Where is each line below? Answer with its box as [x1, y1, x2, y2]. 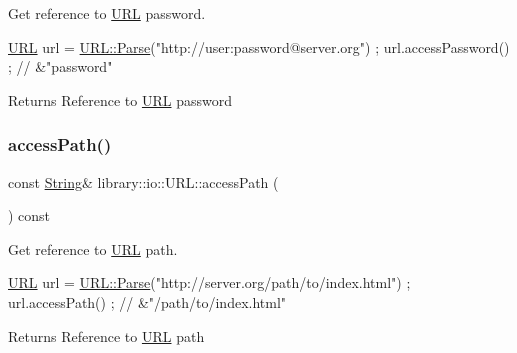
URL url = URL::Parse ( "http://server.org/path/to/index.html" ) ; [8, 272, 411, 293]
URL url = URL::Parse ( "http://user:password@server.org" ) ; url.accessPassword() [8, 36, 510, 57]
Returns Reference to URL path [8, 325, 205, 346]
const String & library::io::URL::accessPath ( [8, 171, 279, 192]
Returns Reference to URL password [8, 89, 232, 110]
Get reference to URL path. [8, 238, 178, 259]
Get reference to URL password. [8, 3, 206, 23]
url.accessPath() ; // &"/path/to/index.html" [8, 291, 287, 312]
